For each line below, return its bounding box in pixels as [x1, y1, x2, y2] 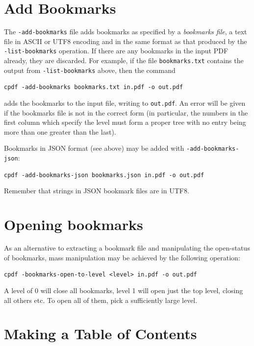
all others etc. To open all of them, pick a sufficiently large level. [4, 295, 198, 305]
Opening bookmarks [4, 214, 143, 234]
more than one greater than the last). [4, 126, 116, 137]
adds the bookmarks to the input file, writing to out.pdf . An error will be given [4, 98, 246, 108]
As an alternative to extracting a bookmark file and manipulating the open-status [4, 243, 250, 253]
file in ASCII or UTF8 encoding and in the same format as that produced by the [4, 36, 247, 46]
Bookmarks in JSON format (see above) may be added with [4, 143, 184, 153]
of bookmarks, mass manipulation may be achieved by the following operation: [4, 252, 240, 262]
